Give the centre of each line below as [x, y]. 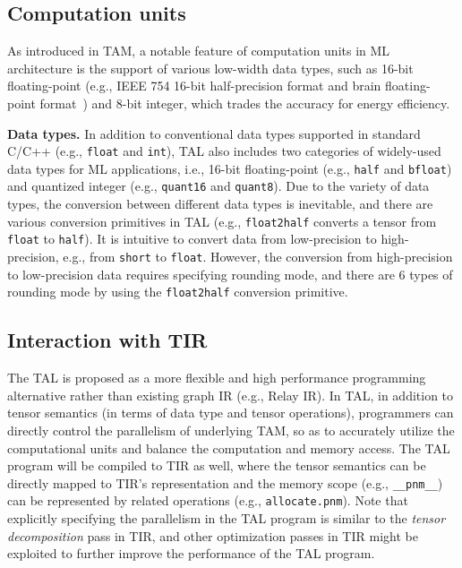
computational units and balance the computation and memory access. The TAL [229, 448]
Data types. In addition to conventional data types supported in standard [214, 133]
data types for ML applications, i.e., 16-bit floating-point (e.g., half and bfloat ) [230, 168]
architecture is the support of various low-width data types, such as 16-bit [210, 68]
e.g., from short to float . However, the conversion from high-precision [258, 257]
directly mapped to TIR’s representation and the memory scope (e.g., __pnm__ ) [225, 482]
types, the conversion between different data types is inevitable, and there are [220, 204]
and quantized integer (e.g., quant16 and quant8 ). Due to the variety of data [218, 186]
